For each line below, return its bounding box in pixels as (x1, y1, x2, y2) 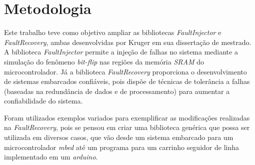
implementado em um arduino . (4, 151, 98, 162)
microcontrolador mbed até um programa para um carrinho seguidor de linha (4, 141, 239, 152)
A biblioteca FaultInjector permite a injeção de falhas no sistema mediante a (4, 46, 238, 57)
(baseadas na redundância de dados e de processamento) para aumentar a (4, 85, 230, 96)
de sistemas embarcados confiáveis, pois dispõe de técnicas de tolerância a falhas (4, 76, 250, 86)
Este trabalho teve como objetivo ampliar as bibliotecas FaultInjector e (4, 27, 221, 37)
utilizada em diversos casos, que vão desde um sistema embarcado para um (4, 132, 233, 142)
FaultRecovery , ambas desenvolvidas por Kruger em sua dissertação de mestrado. (4, 36, 251, 47)
